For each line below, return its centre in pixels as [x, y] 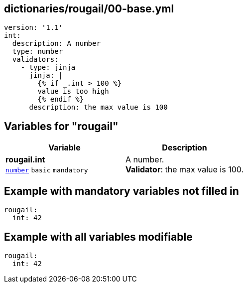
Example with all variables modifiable [98, 237]
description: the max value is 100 [98, 107]
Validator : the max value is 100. [185, 170]
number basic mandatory [47, 170]
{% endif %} [61, 99]
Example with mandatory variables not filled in [122, 191]
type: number [38, 52]
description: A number [56, 44]
